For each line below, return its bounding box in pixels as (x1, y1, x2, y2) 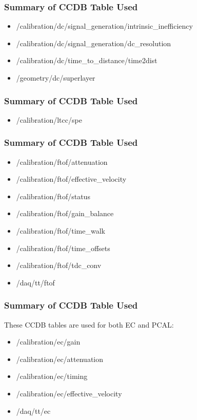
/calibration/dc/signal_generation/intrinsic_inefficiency (16, 21, 193, 31)
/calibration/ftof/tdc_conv (16, 260, 102, 271)
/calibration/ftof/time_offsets (16, 242, 110, 253)
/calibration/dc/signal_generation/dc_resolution (16, 37, 171, 48)
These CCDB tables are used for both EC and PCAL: (4, 319, 174, 330)
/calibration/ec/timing (16, 371, 88, 381)
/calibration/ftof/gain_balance (16, 208, 114, 219)
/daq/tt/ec (16, 405, 51, 416)
